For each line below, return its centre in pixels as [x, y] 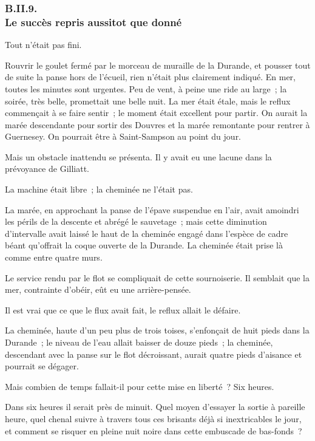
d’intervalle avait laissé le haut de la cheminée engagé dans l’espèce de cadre [147, 233]
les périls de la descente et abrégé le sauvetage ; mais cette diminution [136, 221]
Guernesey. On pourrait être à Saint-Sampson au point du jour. [123, 136]
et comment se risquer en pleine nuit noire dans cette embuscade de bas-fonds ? [154, 430]
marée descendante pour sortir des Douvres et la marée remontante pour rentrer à [157, 124]
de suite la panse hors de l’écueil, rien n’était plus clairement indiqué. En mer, [150, 77]
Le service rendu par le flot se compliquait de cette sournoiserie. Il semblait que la [157, 277]
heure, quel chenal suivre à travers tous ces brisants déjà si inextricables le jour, [153, 418]
